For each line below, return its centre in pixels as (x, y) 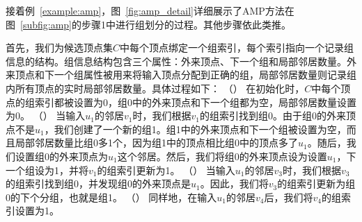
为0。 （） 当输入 (46, 116)
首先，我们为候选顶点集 (59, 48)
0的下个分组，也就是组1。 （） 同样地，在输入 (111, 197)
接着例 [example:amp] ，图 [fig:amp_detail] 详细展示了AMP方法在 (150, 10)
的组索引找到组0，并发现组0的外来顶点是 (98, 183)
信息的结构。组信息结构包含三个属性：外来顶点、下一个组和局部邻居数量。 (176, 61)
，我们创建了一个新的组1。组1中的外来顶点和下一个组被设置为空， (195, 129)
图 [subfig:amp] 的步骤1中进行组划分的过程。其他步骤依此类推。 (148, 24)
